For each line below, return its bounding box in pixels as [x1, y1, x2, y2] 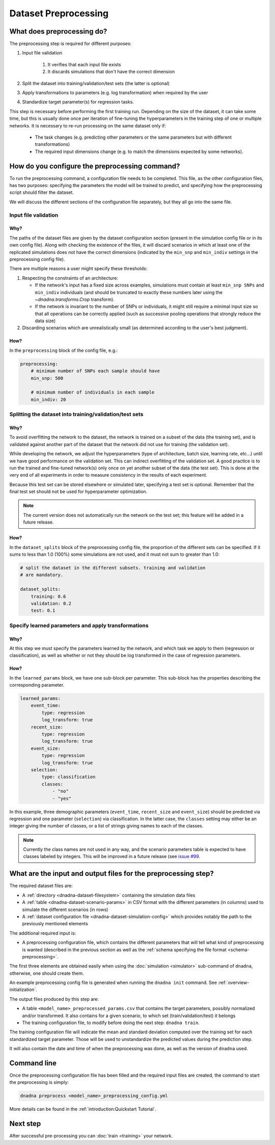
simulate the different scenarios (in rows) [22, 906, 108, 913]
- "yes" [52, 795, 71, 801]
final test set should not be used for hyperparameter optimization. [9, 488, 148, 495]
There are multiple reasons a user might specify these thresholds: [9, 266, 148, 272]
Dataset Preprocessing [9, 8, 109, 19]
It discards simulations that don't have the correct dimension [47, 69, 175, 75]
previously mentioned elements [22, 921, 89, 927]
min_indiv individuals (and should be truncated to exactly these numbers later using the [35, 289, 223, 295]
